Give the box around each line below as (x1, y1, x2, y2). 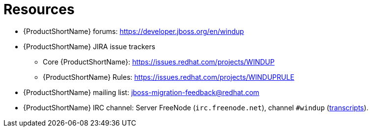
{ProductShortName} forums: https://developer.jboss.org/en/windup (23, 27, 244, 35)
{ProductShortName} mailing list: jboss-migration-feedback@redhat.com (23, 88, 259, 97)
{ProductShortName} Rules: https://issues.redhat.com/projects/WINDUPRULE (43, 72, 294, 81)
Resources (3, 1, 75, 18)
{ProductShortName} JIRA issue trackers (23, 42, 155, 51)
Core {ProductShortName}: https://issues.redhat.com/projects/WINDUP (43, 57, 275, 66)
